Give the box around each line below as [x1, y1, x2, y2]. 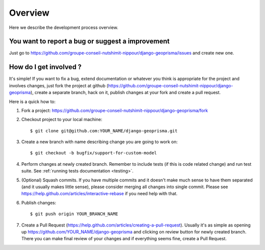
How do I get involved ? [9, 63, 82, 71]
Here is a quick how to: [9, 99, 56, 104]
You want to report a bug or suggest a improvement [9, 37, 170, 46]
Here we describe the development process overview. [9, 25, 119, 30]
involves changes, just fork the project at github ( [9, 82, 108, 88]
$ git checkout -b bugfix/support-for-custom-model [30, 150, 157, 156]
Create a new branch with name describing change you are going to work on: [21, 139, 178, 145]
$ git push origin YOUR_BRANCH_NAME [30, 211, 118, 217]
